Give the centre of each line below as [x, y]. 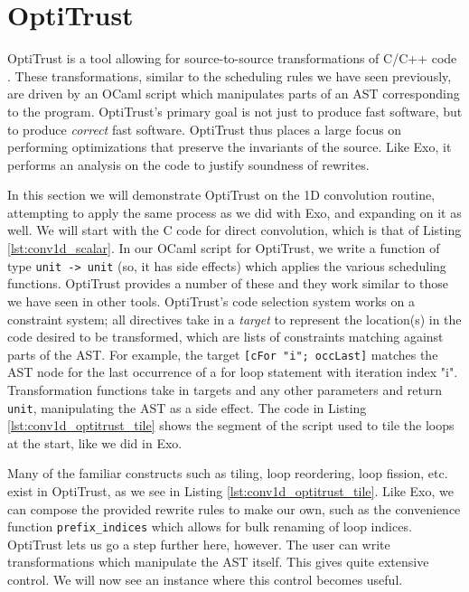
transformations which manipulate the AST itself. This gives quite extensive [218, 562]
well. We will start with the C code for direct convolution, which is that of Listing [234, 230]
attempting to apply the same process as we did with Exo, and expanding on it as [234, 212]
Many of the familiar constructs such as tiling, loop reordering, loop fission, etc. [228, 473]
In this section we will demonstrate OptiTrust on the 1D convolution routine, [221, 195]
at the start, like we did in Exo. [95, 442]
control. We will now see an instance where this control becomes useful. [205, 579]
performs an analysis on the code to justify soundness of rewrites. [188, 164]
